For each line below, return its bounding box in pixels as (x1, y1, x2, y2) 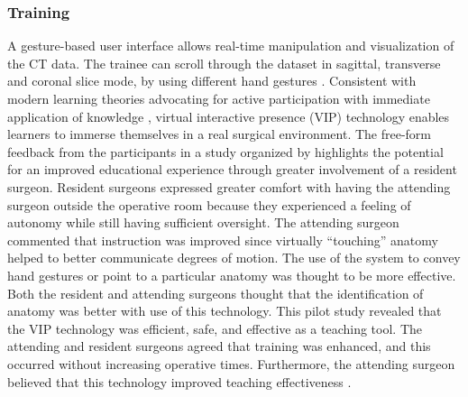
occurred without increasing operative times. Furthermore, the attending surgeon (7, 354, 455, 373)
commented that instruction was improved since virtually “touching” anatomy (7, 230, 438, 249)
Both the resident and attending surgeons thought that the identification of (7, 283, 424, 302)
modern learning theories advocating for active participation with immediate (7, 89, 430, 107)
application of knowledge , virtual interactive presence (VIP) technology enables (7, 106, 450, 125)
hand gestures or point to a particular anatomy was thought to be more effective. (7, 265, 456, 284)
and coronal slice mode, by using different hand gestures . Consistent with (7, 71, 417, 90)
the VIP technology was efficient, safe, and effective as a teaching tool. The (7, 319, 423, 337)
